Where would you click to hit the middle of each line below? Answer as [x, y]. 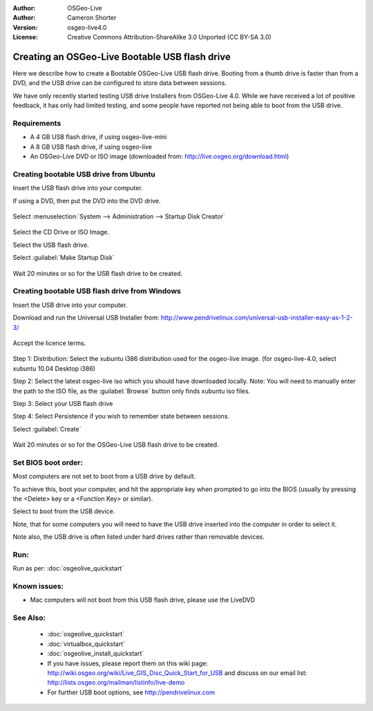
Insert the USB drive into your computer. [70, 305]
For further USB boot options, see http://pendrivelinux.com [131, 692]
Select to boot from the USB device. [64, 511]
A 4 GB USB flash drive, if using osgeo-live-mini [98, 137]
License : [25, 37]
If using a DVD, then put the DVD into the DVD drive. [87, 201]
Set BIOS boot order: [48, 462]
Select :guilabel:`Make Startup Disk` [64, 258]
